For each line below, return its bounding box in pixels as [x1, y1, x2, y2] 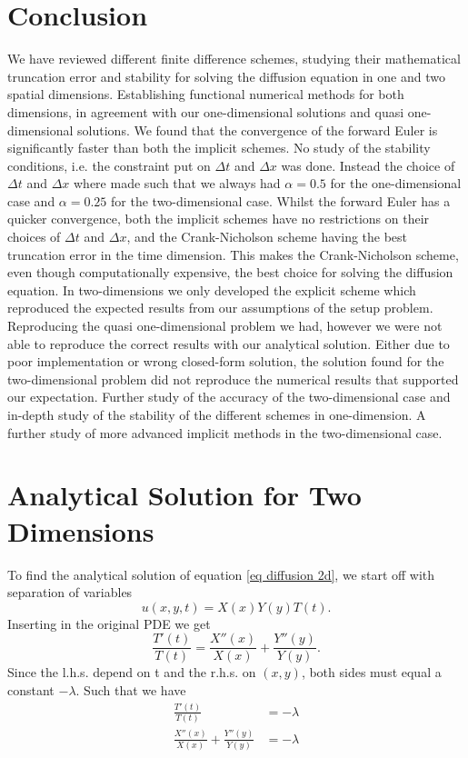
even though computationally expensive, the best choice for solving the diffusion [7, 263, 453, 282]
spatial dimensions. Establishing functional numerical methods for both [7, 85, 404, 104]
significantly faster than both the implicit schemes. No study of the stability [7, 138, 431, 157]
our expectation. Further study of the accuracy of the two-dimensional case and [7, 387, 451, 406]
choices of [7, 227, 61, 246]
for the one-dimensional [330, 174, 462, 193]
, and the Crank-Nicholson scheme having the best [126, 227, 408, 246]
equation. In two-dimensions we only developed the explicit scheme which [7, 280, 416, 299]
